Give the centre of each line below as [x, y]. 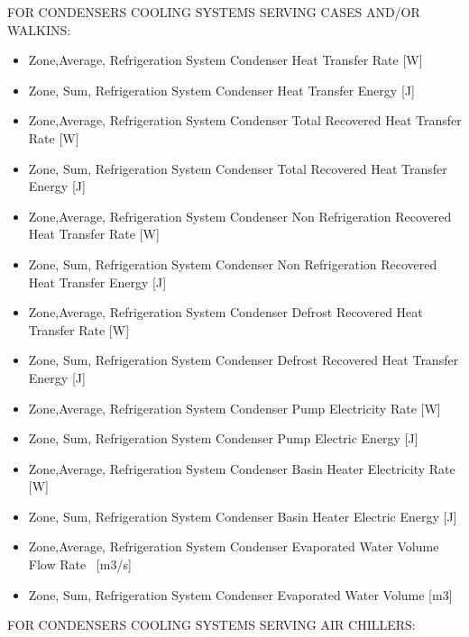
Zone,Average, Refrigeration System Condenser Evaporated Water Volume [234, 546]
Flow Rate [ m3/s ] [80, 564]
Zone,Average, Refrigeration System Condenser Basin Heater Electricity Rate [242, 468]
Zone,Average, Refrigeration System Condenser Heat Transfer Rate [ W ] [225, 60]
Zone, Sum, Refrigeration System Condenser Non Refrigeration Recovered [233, 264]
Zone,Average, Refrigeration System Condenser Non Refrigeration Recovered [240, 216]
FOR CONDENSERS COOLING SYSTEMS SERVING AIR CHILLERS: [212, 625]
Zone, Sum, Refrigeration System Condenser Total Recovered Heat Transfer [238, 168]
